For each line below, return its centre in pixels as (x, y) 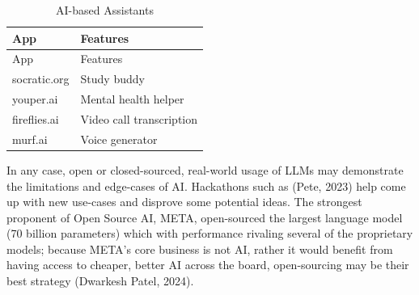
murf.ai (30, 139)
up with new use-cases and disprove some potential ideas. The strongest (184, 202)
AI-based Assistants (105, 10)
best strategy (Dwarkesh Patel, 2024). (100, 281)
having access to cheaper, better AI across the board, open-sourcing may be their (208, 265)
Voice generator (119, 139)
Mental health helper (132, 99)
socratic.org (41, 79)
